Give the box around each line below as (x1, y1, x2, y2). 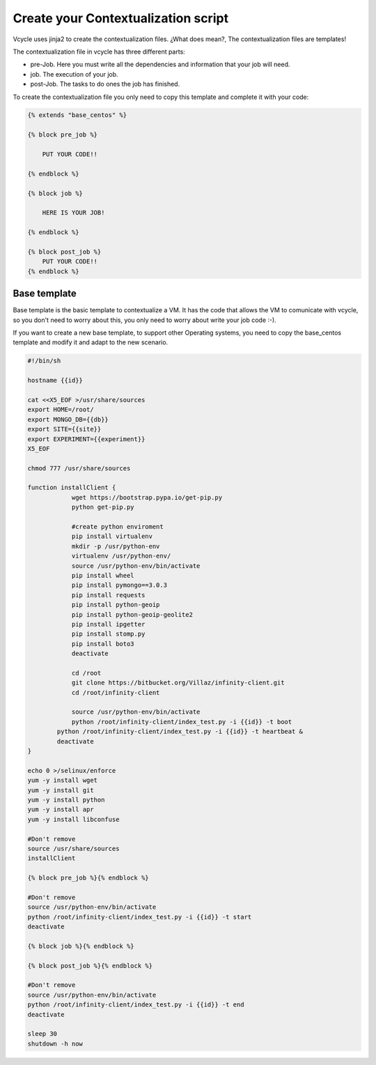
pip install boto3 (71, 640, 135, 648)
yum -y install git (27, 786, 94, 794)
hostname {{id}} (27, 376, 84, 385)
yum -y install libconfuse (27, 815, 120, 823)
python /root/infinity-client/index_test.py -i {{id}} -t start (27, 913, 252, 921)
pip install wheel (71, 572, 135, 579)
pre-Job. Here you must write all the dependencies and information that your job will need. (30, 60, 290, 69)
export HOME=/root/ (27, 406, 94, 414)
